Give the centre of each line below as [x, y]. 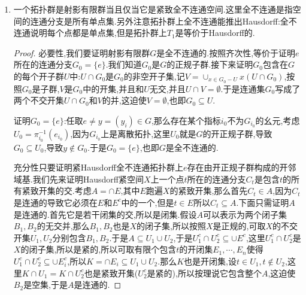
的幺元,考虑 [278, 121]
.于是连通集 [243, 88]
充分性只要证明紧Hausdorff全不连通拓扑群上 [99, 167]
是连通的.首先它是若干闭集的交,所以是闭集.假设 [105, 214]
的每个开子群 [39, 76]
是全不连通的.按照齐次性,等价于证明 [226, 52]
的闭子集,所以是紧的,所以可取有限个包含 [99, 249]
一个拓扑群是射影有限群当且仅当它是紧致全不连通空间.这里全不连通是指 [153, 9]
